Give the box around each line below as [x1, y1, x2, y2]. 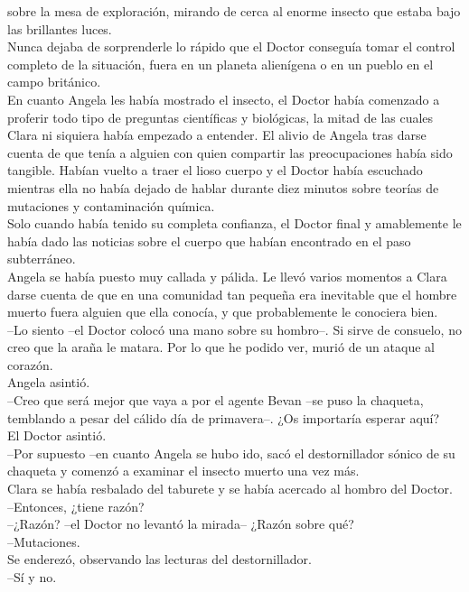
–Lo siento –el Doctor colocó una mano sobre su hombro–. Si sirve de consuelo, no [7, 319, 462, 338]
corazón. [7, 355, 53, 374]
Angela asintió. [7, 373, 90, 392]
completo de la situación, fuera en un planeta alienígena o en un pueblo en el [7, 54, 434, 73]
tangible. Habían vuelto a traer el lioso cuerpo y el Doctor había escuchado [7, 161, 423, 180]
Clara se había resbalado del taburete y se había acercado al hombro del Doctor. [7, 479, 453, 498]
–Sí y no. [7, 568, 57, 586]
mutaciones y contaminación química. [7, 196, 215, 215]
